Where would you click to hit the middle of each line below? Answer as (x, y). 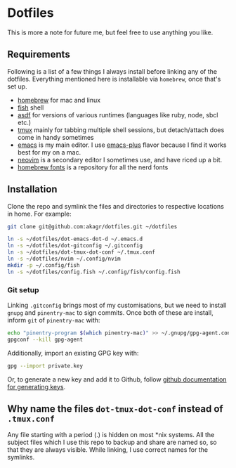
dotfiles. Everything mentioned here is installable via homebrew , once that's (114, 79)
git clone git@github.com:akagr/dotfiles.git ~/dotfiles (92, 226)
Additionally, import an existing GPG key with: (73, 353)
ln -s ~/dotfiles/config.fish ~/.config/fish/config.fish (94, 272)
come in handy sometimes (56, 137)
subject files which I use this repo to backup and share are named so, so (112, 442)
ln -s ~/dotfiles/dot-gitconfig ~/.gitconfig (75, 246)
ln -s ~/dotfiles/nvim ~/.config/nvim (64, 259)
